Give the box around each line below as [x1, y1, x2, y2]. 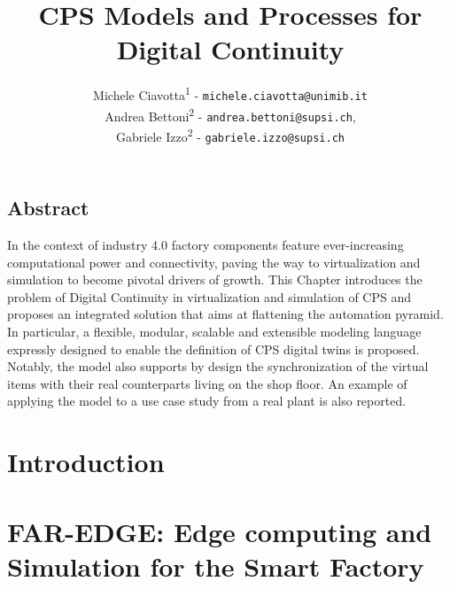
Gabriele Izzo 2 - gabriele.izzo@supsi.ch [116, 124, 345, 145]
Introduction [7, 444, 165, 480]
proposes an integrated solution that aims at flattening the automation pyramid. [7, 305, 444, 323]
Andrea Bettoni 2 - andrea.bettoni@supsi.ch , [105, 104, 356, 125]
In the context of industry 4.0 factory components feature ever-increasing [7, 236, 404, 254]
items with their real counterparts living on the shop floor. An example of [7, 374, 407, 392]
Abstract [7, 194, 89, 221]
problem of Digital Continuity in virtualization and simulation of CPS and [7, 287, 412, 306]
